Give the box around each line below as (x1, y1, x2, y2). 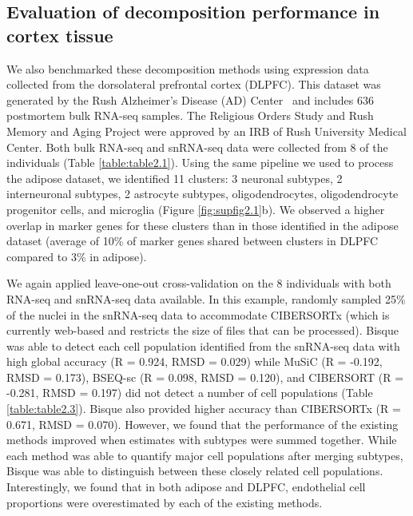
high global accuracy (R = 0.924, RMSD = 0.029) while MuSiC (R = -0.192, (6, 353, 383, 370)
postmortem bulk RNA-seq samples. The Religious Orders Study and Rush (6, 107, 374, 124)
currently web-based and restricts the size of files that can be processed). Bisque (6, 322, 399, 339)
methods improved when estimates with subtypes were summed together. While (6, 431, 397, 448)
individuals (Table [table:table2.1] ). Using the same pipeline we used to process (6, 154, 394, 171)
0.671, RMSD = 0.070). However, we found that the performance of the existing (6, 415, 399, 432)
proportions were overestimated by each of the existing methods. (6, 494, 323, 510)
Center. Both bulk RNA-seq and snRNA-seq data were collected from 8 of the (6, 138, 388, 155)
